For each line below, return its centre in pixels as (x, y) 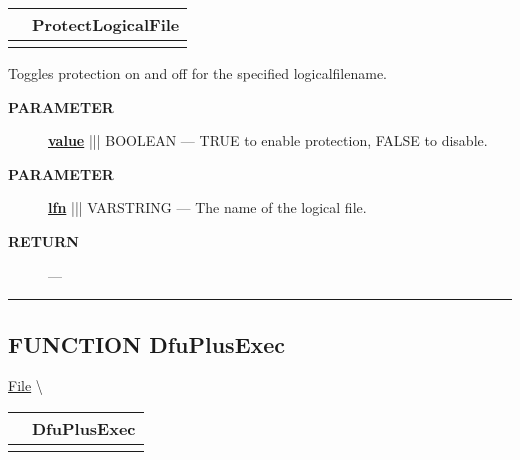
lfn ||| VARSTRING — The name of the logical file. (207, 207)
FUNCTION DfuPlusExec (147, 343)
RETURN (43, 240)
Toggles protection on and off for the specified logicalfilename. (198, 73)
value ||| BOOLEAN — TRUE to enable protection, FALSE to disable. (268, 140)
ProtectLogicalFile (106, 24)
